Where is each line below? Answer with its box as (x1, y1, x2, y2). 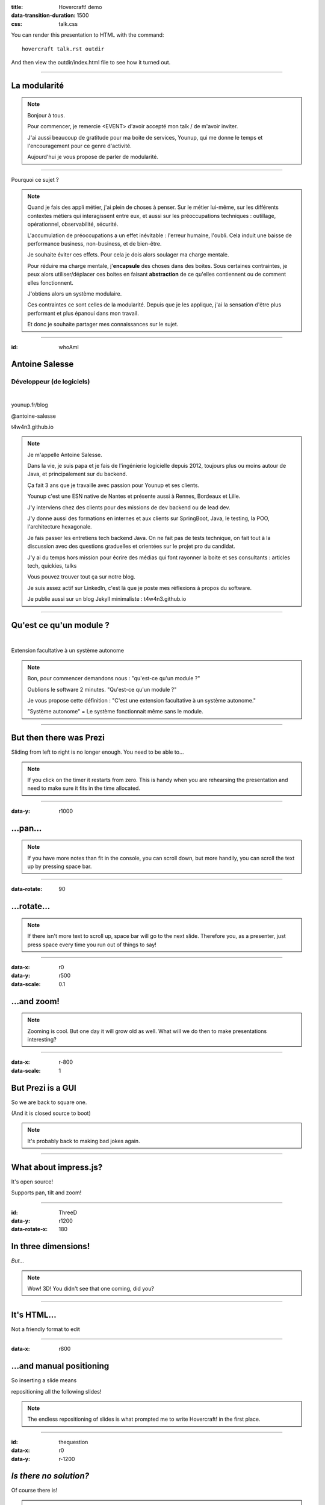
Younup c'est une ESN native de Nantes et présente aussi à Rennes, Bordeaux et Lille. (27, 492, 241, 500)
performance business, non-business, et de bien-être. (27, 240, 162, 247)
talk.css (58, 20, 78, 27)
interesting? (27, 1035, 57, 1043)
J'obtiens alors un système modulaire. (27, 290, 122, 297)
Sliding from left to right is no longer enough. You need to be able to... (11, 748, 184, 756)
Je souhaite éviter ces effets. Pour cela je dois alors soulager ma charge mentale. (27, 251, 229, 258)
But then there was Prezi (11, 733, 105, 743)
